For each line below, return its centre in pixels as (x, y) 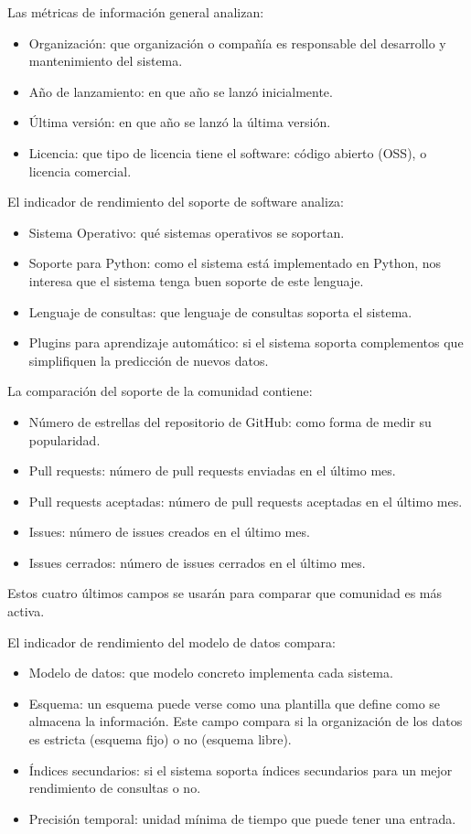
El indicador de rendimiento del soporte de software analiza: (176, 202)
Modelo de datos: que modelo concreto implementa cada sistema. (211, 673)
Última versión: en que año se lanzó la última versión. (180, 122)
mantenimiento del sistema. (106, 61)
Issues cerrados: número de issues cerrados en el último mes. (197, 562)
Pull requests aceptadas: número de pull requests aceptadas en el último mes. (246, 501)
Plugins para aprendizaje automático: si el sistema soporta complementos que (246, 342)
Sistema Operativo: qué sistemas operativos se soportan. (187, 232)
